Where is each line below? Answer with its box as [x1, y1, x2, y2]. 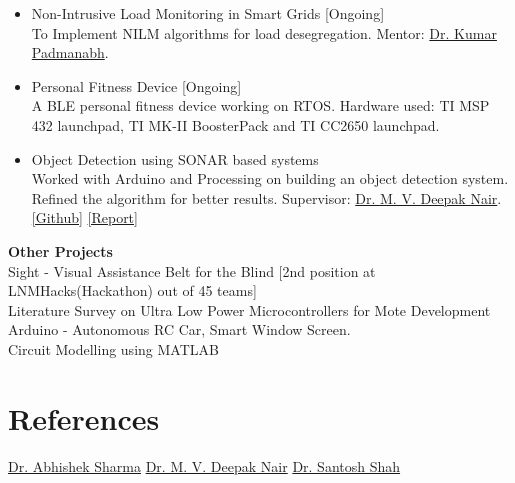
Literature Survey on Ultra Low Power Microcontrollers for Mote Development [8, 299, 491, 320]
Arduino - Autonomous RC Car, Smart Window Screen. [8, 319, 351, 340]
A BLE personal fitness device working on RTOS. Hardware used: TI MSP [31, 95, 490, 116]
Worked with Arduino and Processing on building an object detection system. [31, 168, 509, 189]
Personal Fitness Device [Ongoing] [31, 75, 242, 96]
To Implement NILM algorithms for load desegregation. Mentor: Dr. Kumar [31, 22, 497, 43]
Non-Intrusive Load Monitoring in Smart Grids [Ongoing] [31, 3, 385, 23]
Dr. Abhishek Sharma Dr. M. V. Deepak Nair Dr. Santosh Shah [8, 455, 401, 476]
